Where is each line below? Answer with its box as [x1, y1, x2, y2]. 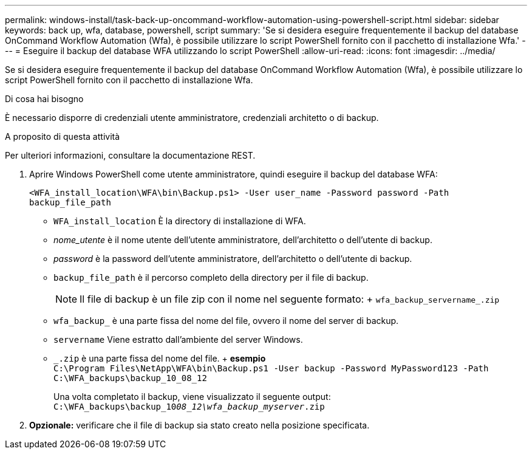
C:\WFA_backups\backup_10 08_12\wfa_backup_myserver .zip [53, 402, 325, 411]
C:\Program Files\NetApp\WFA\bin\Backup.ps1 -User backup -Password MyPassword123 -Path [53, 363, 489, 373]
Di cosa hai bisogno [5, 94, 84, 104]
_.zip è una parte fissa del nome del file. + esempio [53, 353, 266, 363]
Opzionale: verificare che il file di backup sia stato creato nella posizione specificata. [29, 420, 370, 430]
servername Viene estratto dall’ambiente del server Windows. [53, 334, 303, 345]
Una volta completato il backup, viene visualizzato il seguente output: [53, 391, 331, 402]
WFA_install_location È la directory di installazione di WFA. [53, 216, 306, 226]
